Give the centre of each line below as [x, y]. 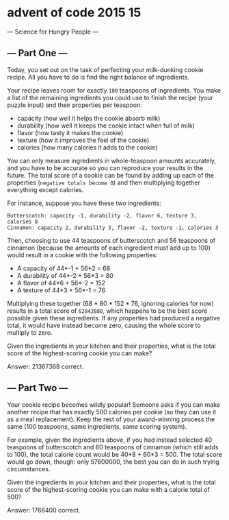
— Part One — [37, 53]
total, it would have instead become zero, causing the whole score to [104, 325]
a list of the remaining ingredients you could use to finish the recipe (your [110, 97]
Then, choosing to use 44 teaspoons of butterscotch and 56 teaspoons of [111, 240]
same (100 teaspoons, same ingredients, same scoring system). [97, 426]
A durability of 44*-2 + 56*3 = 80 [65, 275]
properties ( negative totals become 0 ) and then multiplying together [104, 182]
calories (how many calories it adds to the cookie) [87, 147]
